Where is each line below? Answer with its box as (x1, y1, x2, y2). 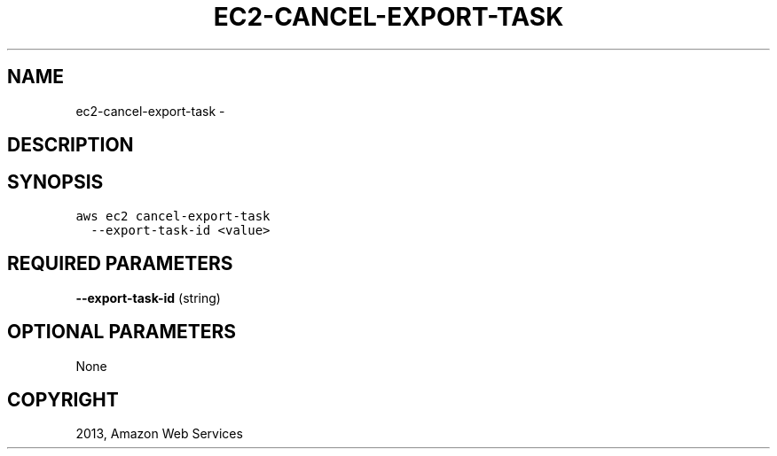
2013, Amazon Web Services (75, 426, 243, 442)
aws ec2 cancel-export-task (75, 208, 271, 223)
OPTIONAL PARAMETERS (7, 321, 237, 344)
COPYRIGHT (7, 388, 119, 411)
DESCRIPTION (7, 134, 134, 157)
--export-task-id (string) (75, 290, 221, 305)
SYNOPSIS (7, 171, 104, 194)
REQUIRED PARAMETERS (7, 252, 233, 275)
